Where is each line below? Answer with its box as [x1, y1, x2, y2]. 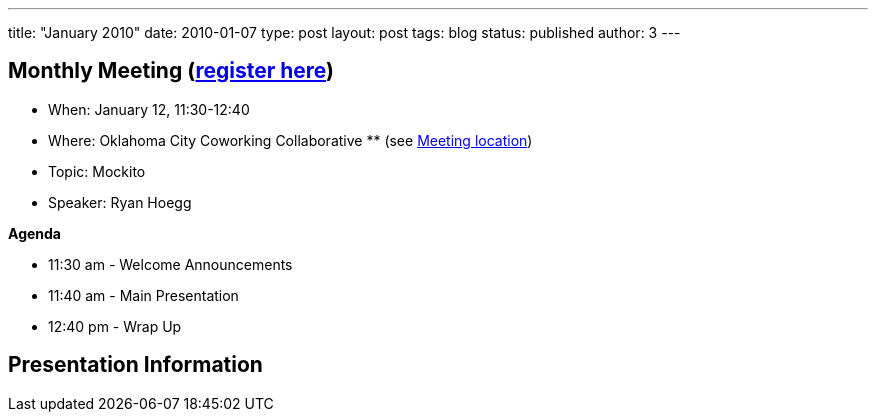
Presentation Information [8, 352, 263, 378]
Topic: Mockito [48, 162, 146, 180]
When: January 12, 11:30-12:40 [48, 100, 250, 118]
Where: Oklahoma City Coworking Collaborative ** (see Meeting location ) [48, 131, 533, 149]
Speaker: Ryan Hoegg [48, 193, 192, 211]
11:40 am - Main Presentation [48, 286, 239, 304]
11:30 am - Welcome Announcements [48, 255, 293, 273]
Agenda [8, 224, 61, 242]
